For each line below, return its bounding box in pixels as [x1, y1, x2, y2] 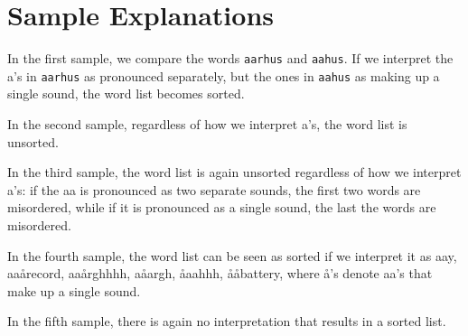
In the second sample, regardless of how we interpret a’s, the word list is [7, 115, 407, 134]
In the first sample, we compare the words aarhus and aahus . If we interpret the [7, 49, 454, 68]
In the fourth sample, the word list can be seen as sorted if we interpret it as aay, [7, 246, 457, 265]
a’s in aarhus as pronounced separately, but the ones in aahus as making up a [7, 66, 440, 85]
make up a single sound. [7, 281, 141, 300]
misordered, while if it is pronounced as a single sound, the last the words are [7, 198, 436, 217]
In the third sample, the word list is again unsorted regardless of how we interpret [7, 163, 462, 182]
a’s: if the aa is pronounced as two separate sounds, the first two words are [7, 180, 421, 199]
